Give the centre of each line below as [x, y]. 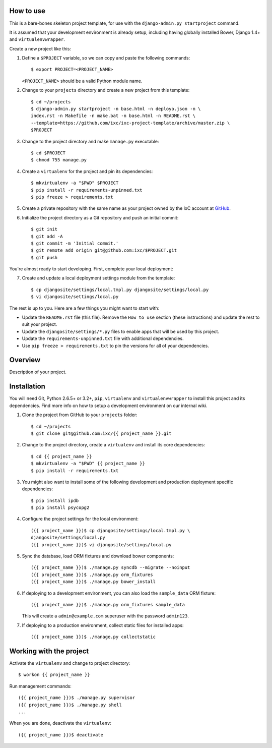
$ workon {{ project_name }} [54, 675]
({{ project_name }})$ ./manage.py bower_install [93, 582]
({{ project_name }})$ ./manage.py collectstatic [93, 637]
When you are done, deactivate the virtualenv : [60, 723]
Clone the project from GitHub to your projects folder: [80, 415]
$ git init [44, 229]
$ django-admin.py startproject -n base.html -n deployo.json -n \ [116, 109]
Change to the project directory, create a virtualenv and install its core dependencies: [113, 445]
